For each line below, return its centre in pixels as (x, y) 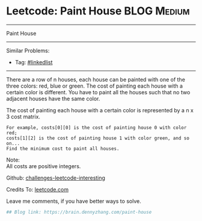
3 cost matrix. (23, 117)
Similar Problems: (28, 50)
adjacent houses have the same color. (53, 98)
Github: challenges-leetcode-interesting (56, 178)
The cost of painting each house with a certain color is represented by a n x (100, 110)
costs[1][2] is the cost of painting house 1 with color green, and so (98, 138)
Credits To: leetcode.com (38, 189)
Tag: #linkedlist (34, 62)
